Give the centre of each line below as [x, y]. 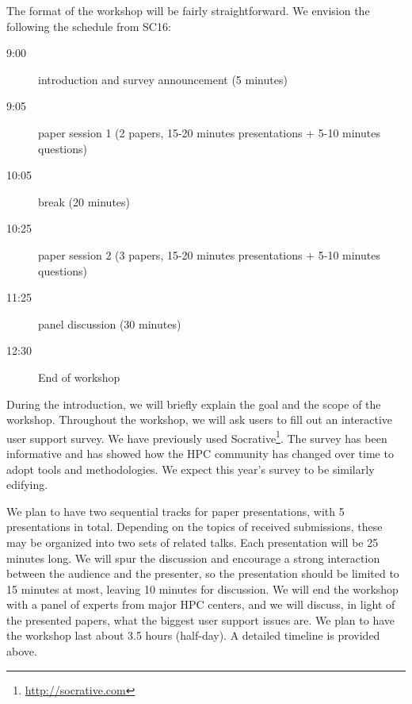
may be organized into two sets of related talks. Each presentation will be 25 [193, 542]
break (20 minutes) [84, 201]
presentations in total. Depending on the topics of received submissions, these [195, 527]
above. [22, 651]
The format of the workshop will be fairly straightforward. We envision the [188, 10]
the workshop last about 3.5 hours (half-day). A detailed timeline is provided [193, 635]
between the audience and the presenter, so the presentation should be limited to [203, 573]
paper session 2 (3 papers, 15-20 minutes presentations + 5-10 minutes [209, 254]
